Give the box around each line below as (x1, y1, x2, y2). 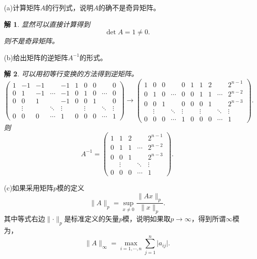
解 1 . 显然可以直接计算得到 (4, 19, 90, 29)
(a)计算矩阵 (4, 2, 40, 12)
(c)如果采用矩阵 (4, 183, 54, 192)
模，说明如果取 (122, 213, 171, 224)
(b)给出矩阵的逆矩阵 (4, 52, 68, 62)
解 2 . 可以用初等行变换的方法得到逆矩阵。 (4, 69, 138, 79)
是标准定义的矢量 (64, 213, 119, 224)
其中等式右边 (4, 213, 45, 224)
